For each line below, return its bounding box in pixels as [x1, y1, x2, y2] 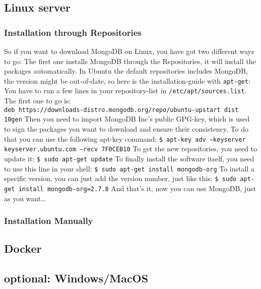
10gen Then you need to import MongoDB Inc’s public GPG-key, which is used [4, 113, 250, 124]
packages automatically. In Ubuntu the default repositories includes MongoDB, [4, 66, 248, 76]
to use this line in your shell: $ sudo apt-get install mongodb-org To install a [4, 163, 254, 174]
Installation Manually [4, 214, 93, 227]
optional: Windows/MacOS [4, 270, 149, 286]
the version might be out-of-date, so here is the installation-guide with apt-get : [4, 75, 250, 86]
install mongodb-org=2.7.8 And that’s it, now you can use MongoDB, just [18, 183, 256, 193]
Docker [4, 241, 42, 256]
